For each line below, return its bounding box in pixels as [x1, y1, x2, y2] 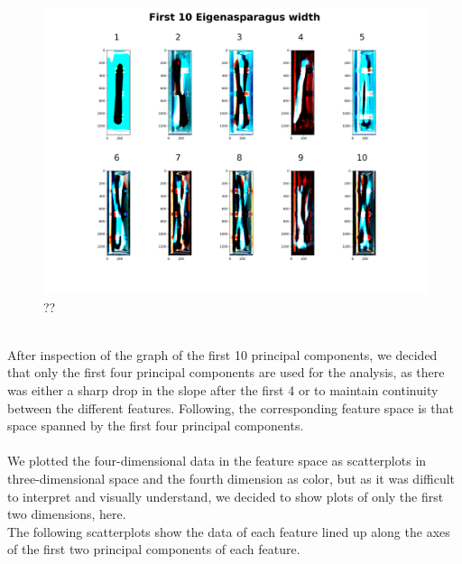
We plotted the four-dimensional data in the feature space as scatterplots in [7, 451, 427, 470]
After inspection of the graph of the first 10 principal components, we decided [7, 345, 438, 364]
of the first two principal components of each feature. [7, 540, 300, 559]
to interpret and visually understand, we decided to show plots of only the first [7, 486, 444, 505]
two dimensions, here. [7, 504, 126, 523]
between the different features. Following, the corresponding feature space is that [7, 398, 454, 417]
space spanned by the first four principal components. [7, 416, 304, 435]
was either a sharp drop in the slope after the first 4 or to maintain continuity [7, 380, 439, 399]
